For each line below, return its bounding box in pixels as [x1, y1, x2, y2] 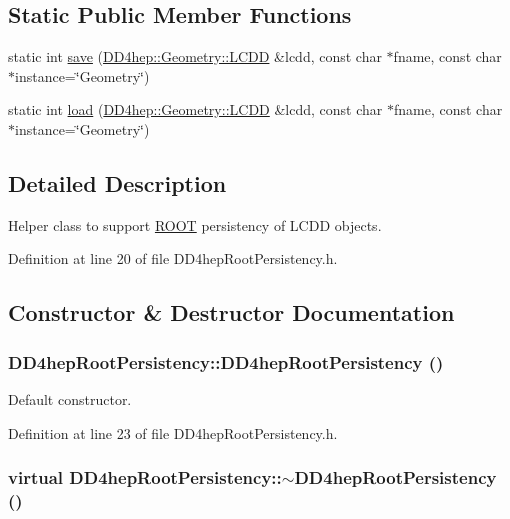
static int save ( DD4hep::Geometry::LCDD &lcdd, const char [8, 46, 382, 67]
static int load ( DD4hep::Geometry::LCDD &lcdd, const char [8, 99, 383, 120]
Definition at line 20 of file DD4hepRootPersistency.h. [8, 248, 338, 269]
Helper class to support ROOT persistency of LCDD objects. [8, 214, 382, 235]
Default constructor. [8, 388, 132, 409]
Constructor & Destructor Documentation [8, 297, 455, 328]
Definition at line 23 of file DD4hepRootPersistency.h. [8, 422, 338, 443]
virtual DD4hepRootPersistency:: [8, 465, 282, 490]
